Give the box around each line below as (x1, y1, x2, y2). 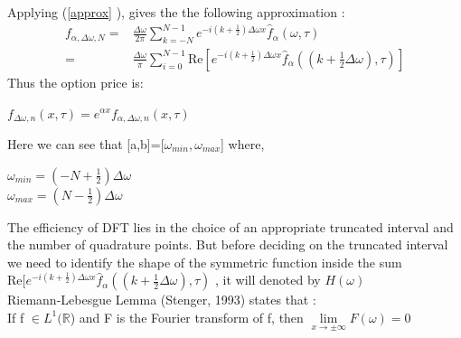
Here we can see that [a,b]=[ (7, 135, 165, 153)
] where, (221, 135, 265, 153)
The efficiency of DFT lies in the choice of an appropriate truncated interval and (7, 217, 454, 236)
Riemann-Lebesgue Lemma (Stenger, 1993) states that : (7, 290, 316, 309)
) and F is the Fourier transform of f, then (70, 307, 304, 326)
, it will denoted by (215, 270, 321, 289)
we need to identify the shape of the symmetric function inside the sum (7, 252, 402, 271)
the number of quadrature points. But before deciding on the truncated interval (7, 235, 448, 254)
